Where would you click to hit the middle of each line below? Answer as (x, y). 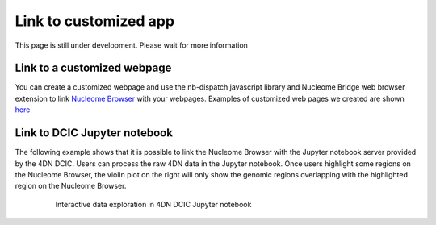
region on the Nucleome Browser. (71, 186)
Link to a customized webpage (93, 68)
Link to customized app (95, 21)
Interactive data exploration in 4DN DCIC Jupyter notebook (153, 204)
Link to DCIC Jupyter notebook (94, 133)
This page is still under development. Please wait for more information (131, 45)
